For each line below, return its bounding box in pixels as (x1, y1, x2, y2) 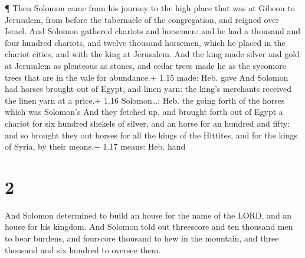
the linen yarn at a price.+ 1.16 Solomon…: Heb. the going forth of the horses (5, 94, 285, 106)
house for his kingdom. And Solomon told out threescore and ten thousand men (5, 220, 293, 233)
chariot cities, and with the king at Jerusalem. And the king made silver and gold (5, 48, 300, 60)
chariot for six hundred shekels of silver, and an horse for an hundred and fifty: (5, 117, 290, 129)
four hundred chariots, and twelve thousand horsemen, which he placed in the (5, 36, 286, 48)
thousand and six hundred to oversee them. (5, 243, 161, 256)
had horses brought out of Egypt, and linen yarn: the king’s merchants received (5, 82, 292, 95)
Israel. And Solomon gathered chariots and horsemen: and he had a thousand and (5, 25, 301, 37)
